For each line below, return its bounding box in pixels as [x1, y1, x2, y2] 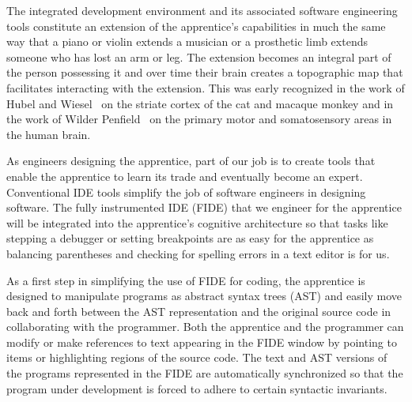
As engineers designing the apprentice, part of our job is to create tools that [6, 152, 376, 169]
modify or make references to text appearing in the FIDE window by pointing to [6, 333, 397, 350]
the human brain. [6, 126, 91, 142]
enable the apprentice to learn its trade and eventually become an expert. [6, 167, 363, 184]
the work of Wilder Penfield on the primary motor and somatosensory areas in [6, 111, 392, 127]
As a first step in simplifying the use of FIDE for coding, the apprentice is [6, 272, 365, 288]
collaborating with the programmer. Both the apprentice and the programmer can [6, 318, 404, 335]
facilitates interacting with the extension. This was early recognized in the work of [6, 79, 405, 96]
